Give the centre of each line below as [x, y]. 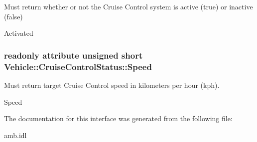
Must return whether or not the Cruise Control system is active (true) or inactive [128, 6]
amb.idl [15, 135]
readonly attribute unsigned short [73, 55]
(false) [13, 16]
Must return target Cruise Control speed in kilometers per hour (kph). [112, 85]
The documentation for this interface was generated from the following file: [118, 118]
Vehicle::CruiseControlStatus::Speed [78, 66]
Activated [19, 33]
